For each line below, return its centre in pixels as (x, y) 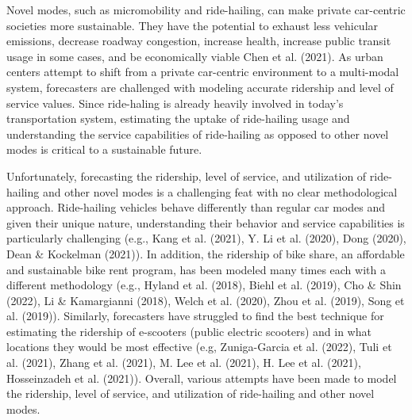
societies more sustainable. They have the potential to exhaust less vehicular (193, 25)
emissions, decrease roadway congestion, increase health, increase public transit (199, 41)
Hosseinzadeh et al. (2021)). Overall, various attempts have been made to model (202, 378)
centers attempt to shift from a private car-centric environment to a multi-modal (203, 72)
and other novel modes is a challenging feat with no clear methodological (220, 191)
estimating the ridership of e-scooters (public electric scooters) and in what (189, 331)
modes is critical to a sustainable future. (104, 149)
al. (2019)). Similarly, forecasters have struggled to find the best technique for (195, 316)
